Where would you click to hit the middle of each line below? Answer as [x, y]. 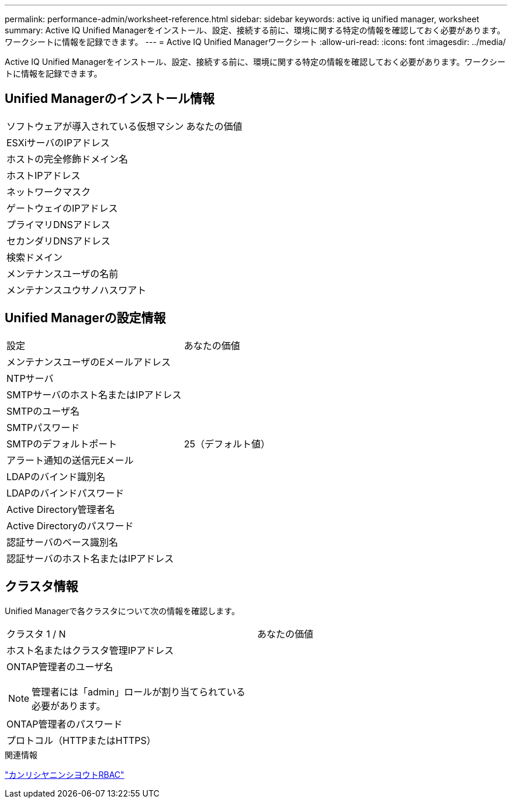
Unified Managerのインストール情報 [110, 99]
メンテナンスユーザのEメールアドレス [89, 362]
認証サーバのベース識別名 [63, 542]
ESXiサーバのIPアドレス [58, 142]
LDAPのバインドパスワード [65, 493]
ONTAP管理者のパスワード [65, 724]
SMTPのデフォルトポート [62, 444]
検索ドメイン [35, 257]
